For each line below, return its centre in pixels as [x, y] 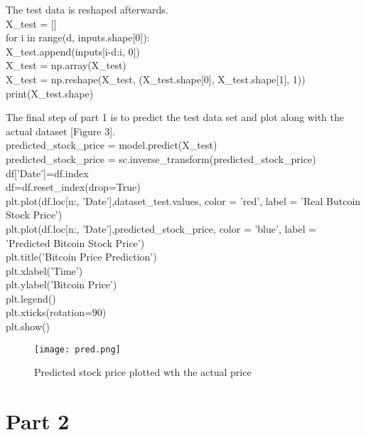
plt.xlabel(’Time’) [44, 270]
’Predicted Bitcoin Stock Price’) [75, 242]
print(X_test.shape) [50, 93]
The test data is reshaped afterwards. [87, 9]
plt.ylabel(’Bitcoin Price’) [61, 284]
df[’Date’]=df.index [47, 173]
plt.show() [28, 326]
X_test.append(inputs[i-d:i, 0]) [73, 51]
